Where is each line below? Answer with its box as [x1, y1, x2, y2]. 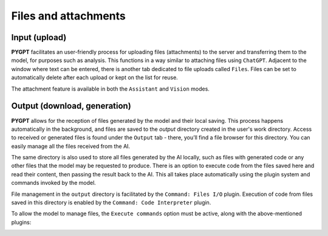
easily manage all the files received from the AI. [11, 142, 131, 150]
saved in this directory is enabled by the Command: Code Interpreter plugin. [11, 199, 211, 206]
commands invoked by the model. [11, 179, 97, 187]
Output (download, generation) [11, 101, 132, 111]
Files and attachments [11, 9, 126, 23]
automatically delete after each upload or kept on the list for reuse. [11, 74, 179, 82]
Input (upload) [11, 32, 67, 43]
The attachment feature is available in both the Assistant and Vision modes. [11, 85, 210, 92]
